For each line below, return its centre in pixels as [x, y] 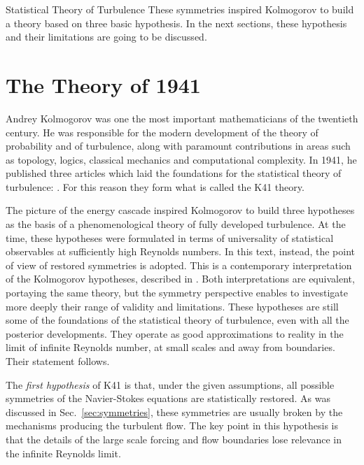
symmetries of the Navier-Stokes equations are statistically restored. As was [168, 398]
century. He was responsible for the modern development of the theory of [162, 132]
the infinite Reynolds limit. [63, 453]
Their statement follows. [58, 361]
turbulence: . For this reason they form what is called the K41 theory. [155, 186]
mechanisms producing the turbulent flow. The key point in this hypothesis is [172, 425]
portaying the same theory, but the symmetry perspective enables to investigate [177, 293]
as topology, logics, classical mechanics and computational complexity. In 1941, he [181, 159]
